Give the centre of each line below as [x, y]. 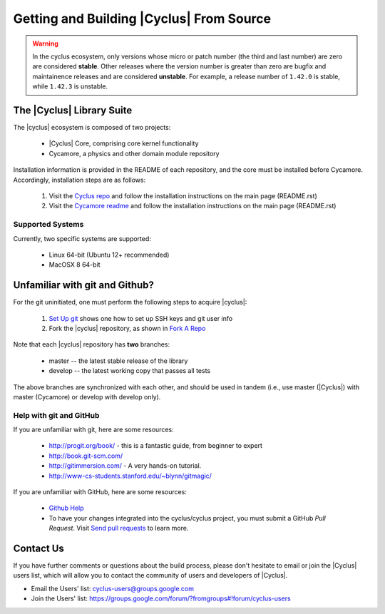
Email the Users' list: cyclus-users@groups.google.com [113, 588]
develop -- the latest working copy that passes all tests [129, 371]
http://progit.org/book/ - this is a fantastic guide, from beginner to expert [156, 446]
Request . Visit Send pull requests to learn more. [119, 528]
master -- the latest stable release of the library [118, 361]
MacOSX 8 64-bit [75, 265]
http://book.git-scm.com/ [86, 456]
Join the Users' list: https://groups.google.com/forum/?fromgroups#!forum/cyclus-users [161, 598]
